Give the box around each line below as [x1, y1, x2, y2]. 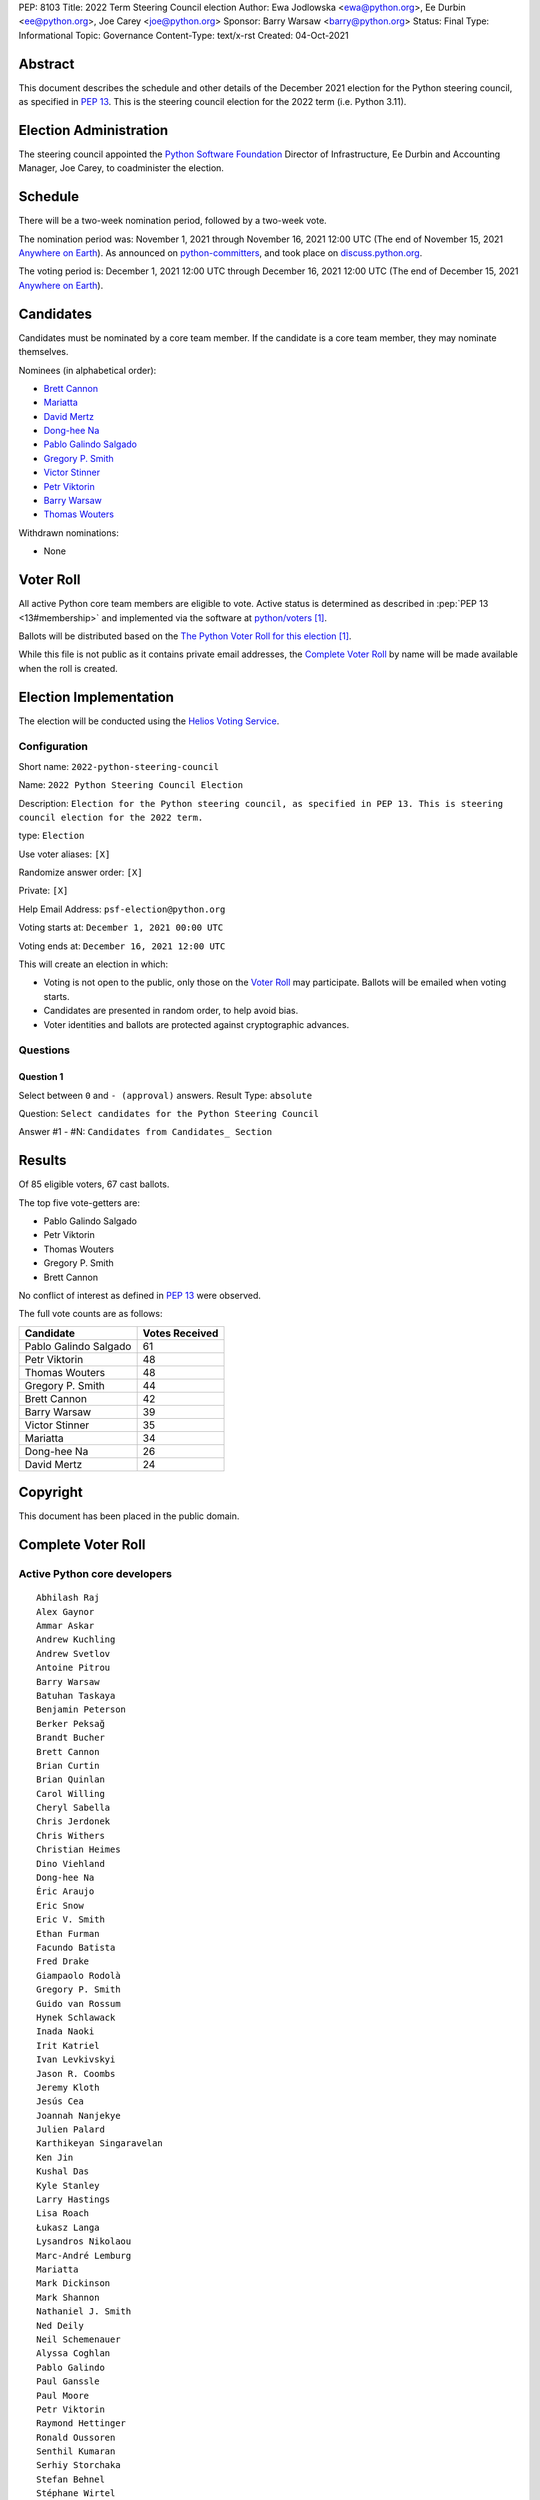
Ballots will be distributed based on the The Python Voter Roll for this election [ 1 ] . [18, 630, 352, 642]
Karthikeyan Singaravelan [36, 2138, 164, 2149]
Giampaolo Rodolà [36, 1970, 121, 1981]
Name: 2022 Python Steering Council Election [18, 779, 244, 791]
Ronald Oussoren [36, 2431, 116, 2443]
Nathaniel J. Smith [36, 2306, 132, 2317]
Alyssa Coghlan [36, 2348, 111, 2359]
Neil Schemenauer [36, 2333, 121, 2345]
